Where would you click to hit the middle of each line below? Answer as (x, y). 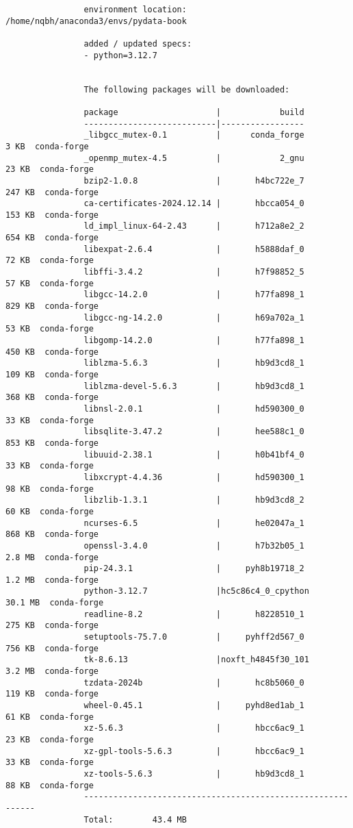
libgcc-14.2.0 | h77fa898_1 (194, 295)
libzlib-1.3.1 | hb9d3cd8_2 (194, 500)
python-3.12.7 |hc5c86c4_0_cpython (196, 591)
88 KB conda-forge (50, 785)
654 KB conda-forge (52, 238)
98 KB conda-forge (50, 489)
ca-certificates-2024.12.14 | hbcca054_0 (194, 204)
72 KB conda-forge (50, 261)
